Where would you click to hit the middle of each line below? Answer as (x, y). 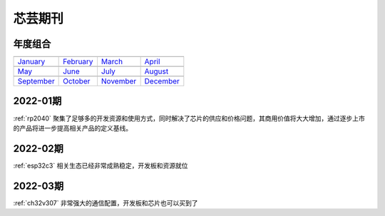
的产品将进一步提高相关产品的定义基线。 (72, 128)
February (78, 62)
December (162, 81)
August (156, 71)
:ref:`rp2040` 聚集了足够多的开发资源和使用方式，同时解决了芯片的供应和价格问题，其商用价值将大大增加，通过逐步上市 (189, 118)
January (31, 62)
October (77, 81)
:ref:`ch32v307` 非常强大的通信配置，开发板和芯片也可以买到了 (106, 202)
